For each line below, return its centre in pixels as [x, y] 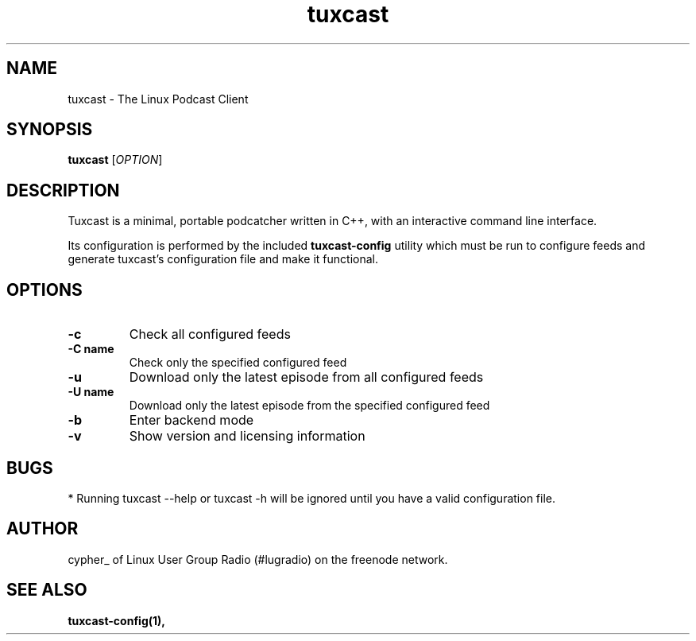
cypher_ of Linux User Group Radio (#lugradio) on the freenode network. [258, 559]
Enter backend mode [191, 420]
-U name [91, 392]
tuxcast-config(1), [116, 620]
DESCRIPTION [63, 190]
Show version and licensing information [247, 436]
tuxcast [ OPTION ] [115, 160]
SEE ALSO [47, 590]
